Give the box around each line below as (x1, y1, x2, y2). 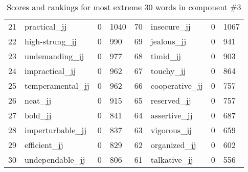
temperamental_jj (25, 80, 89, 91)
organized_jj (150, 139, 196, 151)
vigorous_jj (150, 124, 192, 136)
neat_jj (25, 94, 52, 106)
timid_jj (150, 50, 181, 62)
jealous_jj (150, 35, 187, 47)
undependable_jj (25, 154, 85, 165)
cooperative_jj (150, 80, 203, 91)
